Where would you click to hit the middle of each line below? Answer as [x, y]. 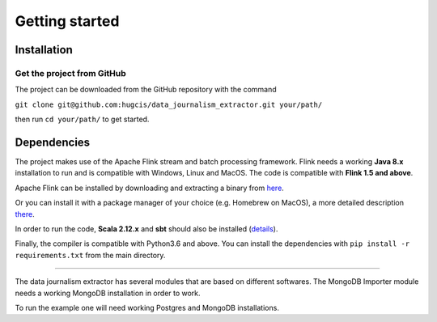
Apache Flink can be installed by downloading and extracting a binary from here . [150, 188]
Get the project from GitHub [71, 73]
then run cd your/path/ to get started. [82, 119]
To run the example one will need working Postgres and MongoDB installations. [147, 307]
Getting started [67, 21]
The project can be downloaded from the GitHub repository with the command [146, 90]
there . [25, 214]
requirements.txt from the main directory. [90, 255]
